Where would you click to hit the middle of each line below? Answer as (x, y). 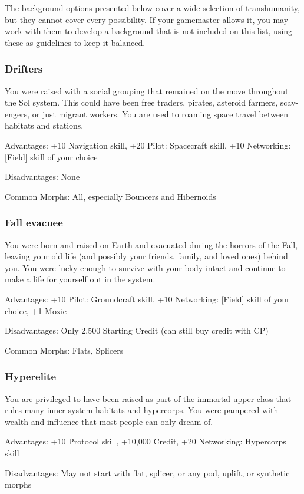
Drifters (24, 69)
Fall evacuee (34, 223)
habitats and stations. (44, 125)
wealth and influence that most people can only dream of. (109, 421)
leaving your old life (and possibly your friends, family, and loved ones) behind (146, 256)
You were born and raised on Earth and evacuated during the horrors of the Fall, (151, 244)
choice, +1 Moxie (36, 310)
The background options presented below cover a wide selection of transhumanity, (152, 8)
